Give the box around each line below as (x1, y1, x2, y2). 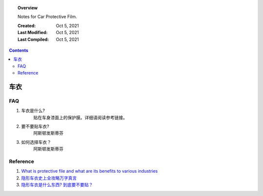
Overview (18, 5, 38, 11)
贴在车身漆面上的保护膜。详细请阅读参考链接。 (33, 114, 128, 120)
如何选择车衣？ (21, 139, 51, 145)
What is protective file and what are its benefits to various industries (21, 168, 158, 174)
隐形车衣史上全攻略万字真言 (21, 175, 77, 181)
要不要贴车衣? (21, 124, 50, 129)
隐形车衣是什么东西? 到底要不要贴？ (21, 182, 94, 188)
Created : (18, 22, 36, 29)
